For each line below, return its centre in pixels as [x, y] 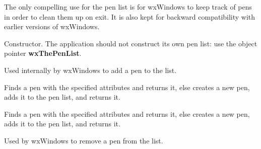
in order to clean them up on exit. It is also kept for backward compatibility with [130, 16]
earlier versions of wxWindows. [52, 26]
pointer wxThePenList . [43, 53]
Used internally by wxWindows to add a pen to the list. [90, 70]
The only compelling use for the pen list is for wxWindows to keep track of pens [128, 7]
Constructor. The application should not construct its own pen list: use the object [131, 43]
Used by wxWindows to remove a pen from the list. [84, 140]
